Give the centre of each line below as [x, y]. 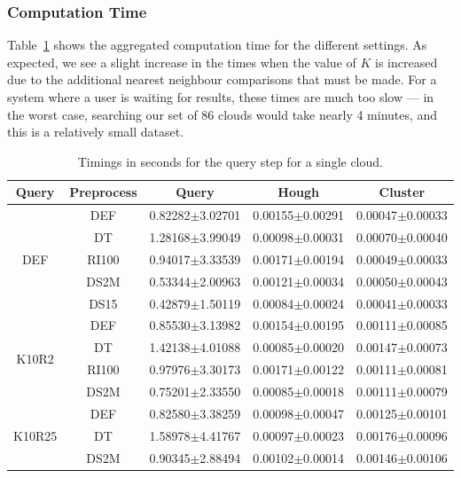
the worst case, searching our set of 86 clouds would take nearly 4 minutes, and [223, 114]
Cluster [402, 192]
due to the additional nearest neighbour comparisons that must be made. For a [222, 79]
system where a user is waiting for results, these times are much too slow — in [221, 97]
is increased [406, 62]
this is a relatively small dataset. [96, 132]
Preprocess [103, 192]
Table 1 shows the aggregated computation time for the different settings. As [217, 45]
